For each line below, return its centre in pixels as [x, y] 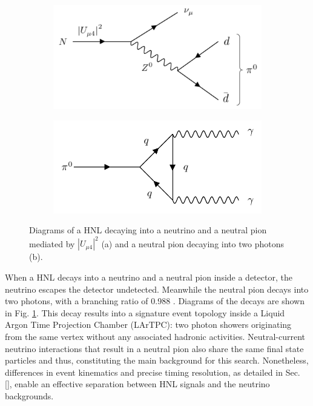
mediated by [52, 243]
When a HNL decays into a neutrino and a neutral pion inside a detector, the [149, 277]
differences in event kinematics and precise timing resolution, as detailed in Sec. [153, 372]
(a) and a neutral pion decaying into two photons [193, 243]
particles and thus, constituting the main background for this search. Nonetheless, [157, 360]
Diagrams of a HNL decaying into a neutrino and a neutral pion [148, 230]
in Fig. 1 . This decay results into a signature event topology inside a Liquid [145, 312]
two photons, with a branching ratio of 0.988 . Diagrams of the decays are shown [155, 301]
